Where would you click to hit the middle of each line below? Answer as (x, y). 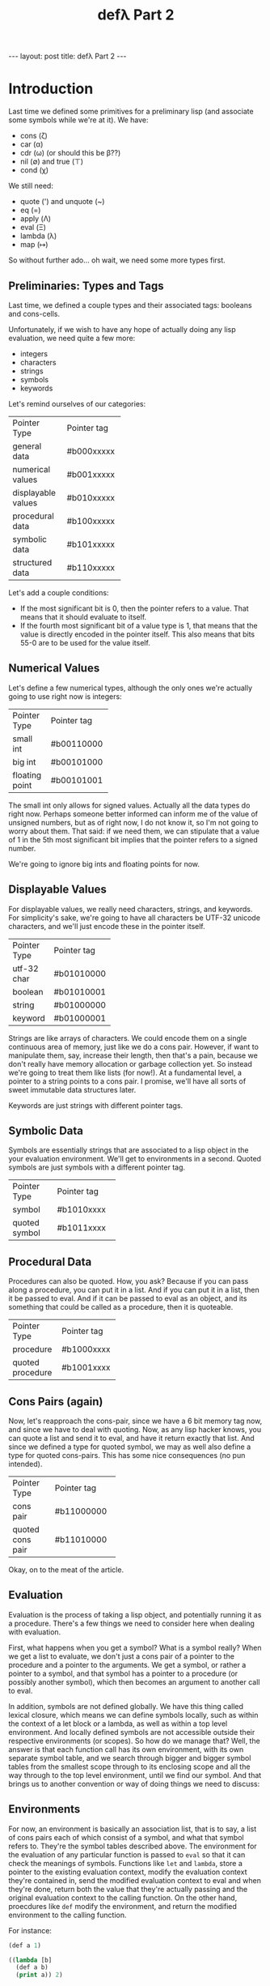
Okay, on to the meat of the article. (66, 1570)
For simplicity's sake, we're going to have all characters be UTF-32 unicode (135, 918)
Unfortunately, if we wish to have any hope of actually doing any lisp (122, 329)
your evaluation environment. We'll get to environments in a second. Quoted (135, 1159)
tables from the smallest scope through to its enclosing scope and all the (129, 1767)
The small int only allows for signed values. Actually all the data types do (129, 805)
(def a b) (32, 1967)
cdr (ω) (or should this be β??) (70, 153)
